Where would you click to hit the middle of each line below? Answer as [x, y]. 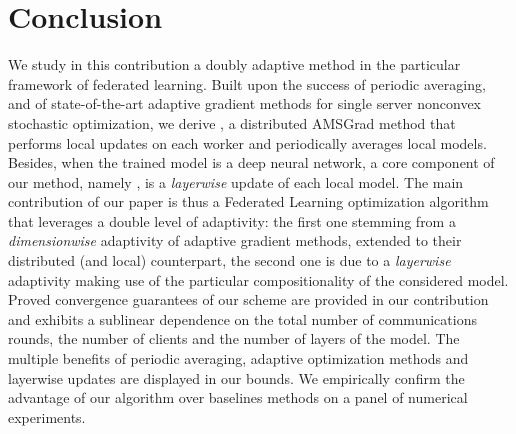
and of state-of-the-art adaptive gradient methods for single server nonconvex [245, 103]
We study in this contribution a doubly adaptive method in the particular [234, 64]
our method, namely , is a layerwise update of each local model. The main [236, 181]
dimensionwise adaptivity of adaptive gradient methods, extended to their [235, 240]
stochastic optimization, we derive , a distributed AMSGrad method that [232, 122]
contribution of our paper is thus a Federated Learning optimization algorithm [248, 201]
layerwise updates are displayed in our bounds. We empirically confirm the [236, 377]
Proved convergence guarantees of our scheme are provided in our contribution [248, 299]
